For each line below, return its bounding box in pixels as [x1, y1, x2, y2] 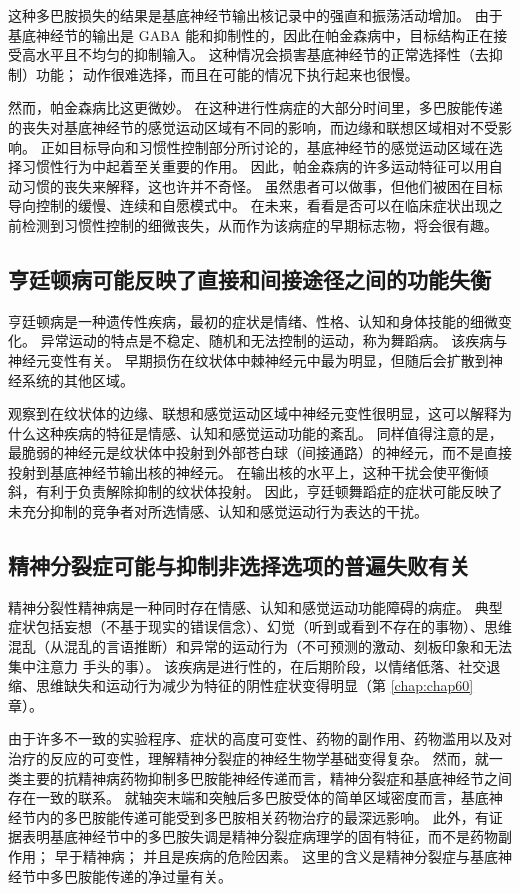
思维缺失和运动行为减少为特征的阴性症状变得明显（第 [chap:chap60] [35, 675, 474, 696]
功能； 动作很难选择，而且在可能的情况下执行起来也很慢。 [35, 63, 419, 84]
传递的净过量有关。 [105, 865, 232, 886]
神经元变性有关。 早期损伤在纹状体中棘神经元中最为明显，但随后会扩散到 [8, 349, 489, 370]
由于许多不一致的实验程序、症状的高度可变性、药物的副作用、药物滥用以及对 [8, 728, 512, 749]
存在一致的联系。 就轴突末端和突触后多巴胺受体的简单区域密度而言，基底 [8, 787, 489, 808]
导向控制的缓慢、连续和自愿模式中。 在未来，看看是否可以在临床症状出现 [8, 195, 489, 216]
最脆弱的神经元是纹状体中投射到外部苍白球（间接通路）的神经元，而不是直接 [8, 442, 512, 463]
